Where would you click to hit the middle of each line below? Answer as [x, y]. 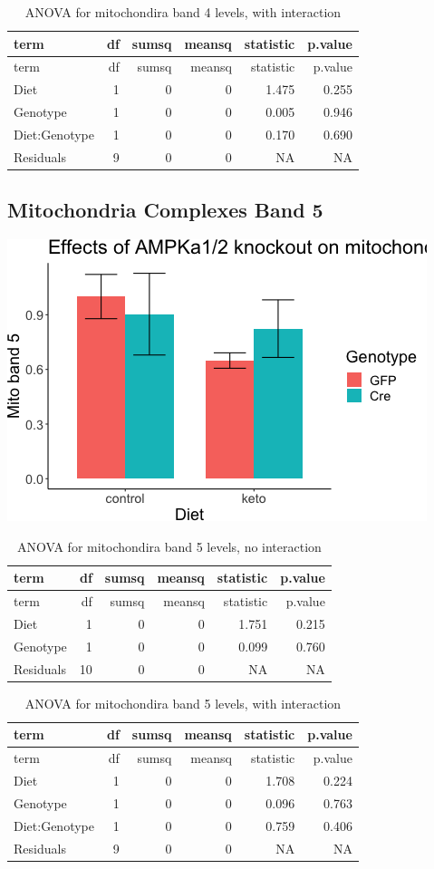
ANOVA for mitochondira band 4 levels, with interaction [183, 12]
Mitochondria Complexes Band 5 [165, 210]
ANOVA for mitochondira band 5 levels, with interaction [183, 703]
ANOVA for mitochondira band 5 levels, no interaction [169, 546]
